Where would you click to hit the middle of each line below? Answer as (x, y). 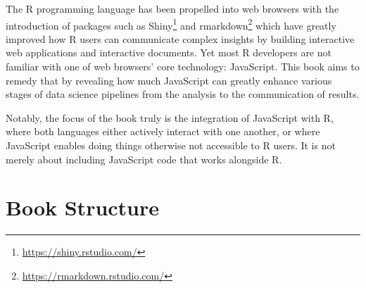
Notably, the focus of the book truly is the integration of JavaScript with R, (170, 117)
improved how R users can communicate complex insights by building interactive (180, 38)
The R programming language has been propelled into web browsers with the (172, 8)
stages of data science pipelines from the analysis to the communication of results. (183, 94)
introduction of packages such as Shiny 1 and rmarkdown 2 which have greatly (171, 24)
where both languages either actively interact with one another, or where (163, 131)
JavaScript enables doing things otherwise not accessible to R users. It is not (171, 145)
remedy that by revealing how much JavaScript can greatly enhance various (169, 80)
